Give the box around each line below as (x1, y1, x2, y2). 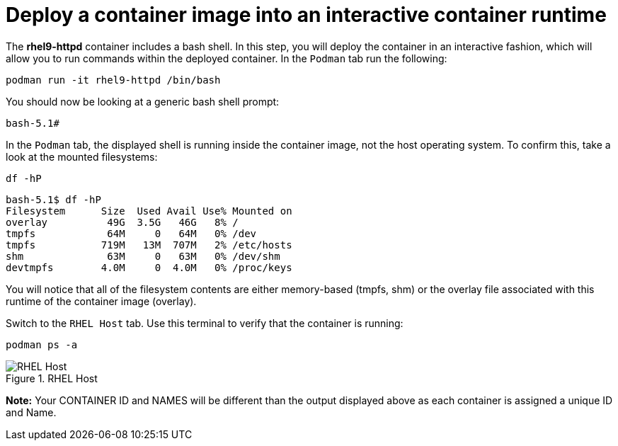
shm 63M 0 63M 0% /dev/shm (6, 250, 280, 262)
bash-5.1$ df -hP (6, 193, 101, 205)
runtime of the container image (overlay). (6, 295, 197, 307)
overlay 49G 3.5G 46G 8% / (6, 216, 239, 228)
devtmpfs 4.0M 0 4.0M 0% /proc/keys (6, 261, 292, 273)
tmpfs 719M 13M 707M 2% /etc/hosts (6, 239, 292, 251)
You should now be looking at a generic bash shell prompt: (6, 95, 280, 108)
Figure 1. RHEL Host (6, 372, 98, 384)
